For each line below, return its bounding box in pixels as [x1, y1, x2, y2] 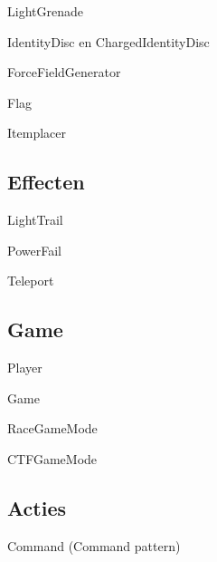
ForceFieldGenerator [7, 63, 121, 82]
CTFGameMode [7, 449, 98, 468]
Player [7, 358, 42, 377]
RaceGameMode [7, 419, 98, 438]
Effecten [7, 168, 85, 196]
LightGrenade [7, 2, 83, 20]
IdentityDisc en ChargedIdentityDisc [7, 32, 210, 51]
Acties [7, 493, 66, 521]
